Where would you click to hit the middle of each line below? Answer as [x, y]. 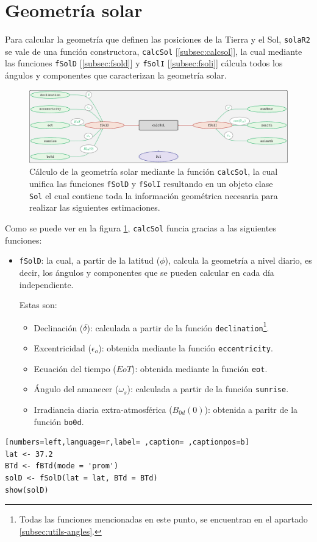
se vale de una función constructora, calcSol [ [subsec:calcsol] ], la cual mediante [154, 51]
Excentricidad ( [62, 348]
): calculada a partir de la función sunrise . [208, 389]
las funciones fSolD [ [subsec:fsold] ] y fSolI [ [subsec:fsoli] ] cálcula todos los [144, 63]
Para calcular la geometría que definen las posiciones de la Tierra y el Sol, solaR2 [158, 39]
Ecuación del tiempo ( [75, 368]
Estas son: [38, 305]
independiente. [46, 284]
